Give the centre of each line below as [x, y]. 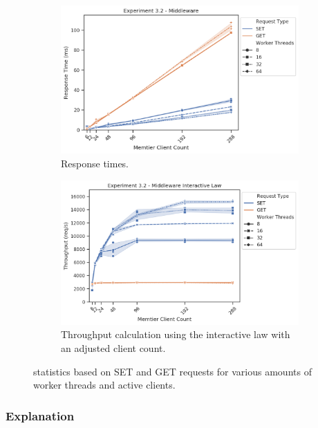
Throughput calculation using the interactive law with [176, 334]
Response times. [95, 163]
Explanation [40, 415]
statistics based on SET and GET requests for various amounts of [172, 371]
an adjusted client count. [113, 347]
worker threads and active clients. [104, 385]
